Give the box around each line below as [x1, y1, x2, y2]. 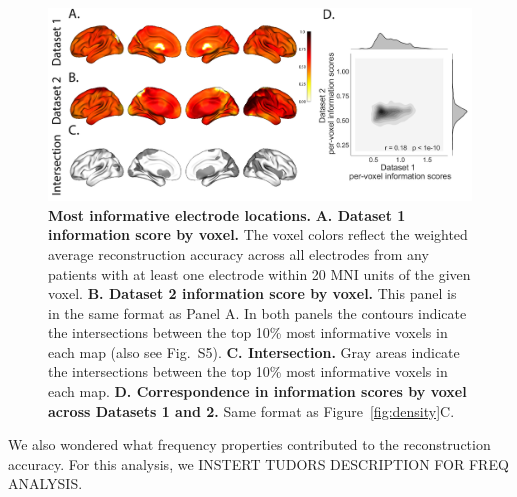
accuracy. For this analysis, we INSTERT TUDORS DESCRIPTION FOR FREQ [8, 453, 509, 474]
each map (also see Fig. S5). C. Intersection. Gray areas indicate [48, 341, 460, 362]
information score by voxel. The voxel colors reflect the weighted [48, 224, 468, 245]
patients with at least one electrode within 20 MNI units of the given [48, 263, 471, 284]
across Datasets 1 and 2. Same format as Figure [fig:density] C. [48, 400, 455, 421]
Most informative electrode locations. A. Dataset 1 [48, 204, 406, 225]
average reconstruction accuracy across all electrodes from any [48, 243, 429, 264]
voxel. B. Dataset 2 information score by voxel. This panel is [48, 283, 457, 304]
